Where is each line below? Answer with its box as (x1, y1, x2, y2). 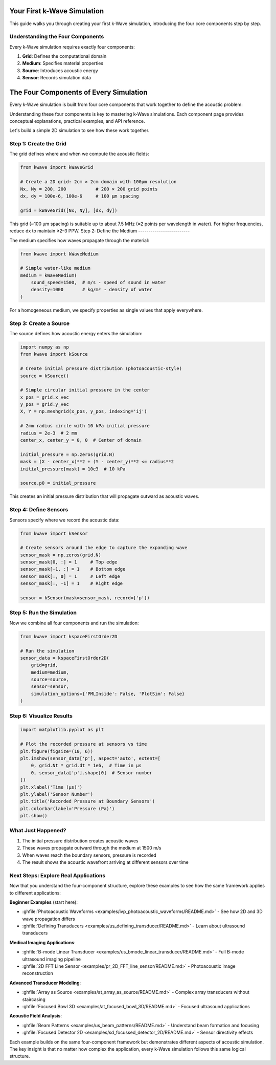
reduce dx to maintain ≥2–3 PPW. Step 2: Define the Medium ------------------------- (9, 228, 190, 234)
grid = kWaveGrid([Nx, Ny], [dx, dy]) (20, 207, 118, 213)
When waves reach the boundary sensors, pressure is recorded (22, 852, 157, 858)
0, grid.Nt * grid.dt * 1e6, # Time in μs (31, 763, 142, 769)
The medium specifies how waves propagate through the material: (9, 237, 149, 243)
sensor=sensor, (31, 684, 69, 689)
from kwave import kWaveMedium (20, 251, 99, 257)
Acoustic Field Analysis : (9, 1013, 62, 1019)
